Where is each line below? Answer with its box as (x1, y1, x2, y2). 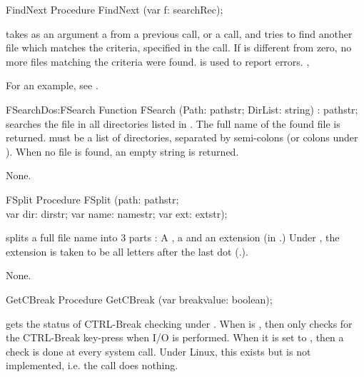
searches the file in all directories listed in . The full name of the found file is (6, 116, 340, 131)
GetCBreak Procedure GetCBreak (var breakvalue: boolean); (6, 291, 273, 306)
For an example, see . (6, 78, 98, 93)
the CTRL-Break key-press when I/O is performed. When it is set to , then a (6, 330, 344, 345)
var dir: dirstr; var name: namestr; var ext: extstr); (6, 206, 228, 221)
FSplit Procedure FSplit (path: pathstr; (6, 191, 179, 206)
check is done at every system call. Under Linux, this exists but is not (6, 343, 311, 358)
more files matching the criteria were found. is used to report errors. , (6, 54, 310, 69)
